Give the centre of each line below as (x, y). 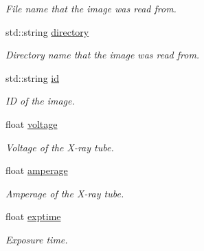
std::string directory (47, 31)
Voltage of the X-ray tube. (60, 147)
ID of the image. (40, 101)
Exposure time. (37, 239)
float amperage (37, 170)
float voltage (32, 123)
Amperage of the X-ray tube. (65, 193)
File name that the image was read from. (91, 8)
